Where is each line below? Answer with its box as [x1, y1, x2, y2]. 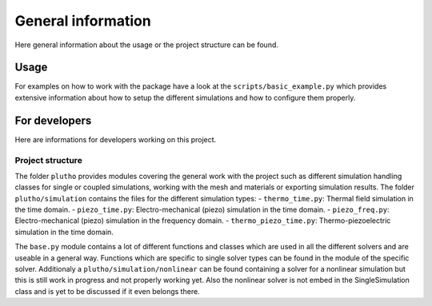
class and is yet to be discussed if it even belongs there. [14, 286, 200, 296]
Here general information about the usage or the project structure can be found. [14, 40, 279, 50]
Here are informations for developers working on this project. [14, 134, 217, 144]
